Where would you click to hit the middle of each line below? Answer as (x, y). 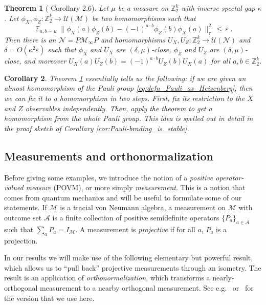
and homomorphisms (133, 39)
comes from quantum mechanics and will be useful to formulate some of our (123, 197)
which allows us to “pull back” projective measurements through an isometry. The (133, 267)
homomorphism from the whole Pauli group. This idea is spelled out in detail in (129, 118)
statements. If (26, 207)
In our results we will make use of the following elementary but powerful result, (129, 258)
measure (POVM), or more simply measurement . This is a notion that (136, 187)
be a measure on (143, 8)
